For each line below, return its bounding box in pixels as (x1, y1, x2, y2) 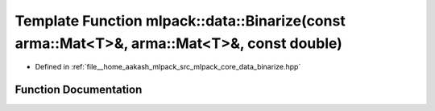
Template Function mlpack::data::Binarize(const (14, 12, 346, 30)
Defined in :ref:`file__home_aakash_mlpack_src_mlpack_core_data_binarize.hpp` (35, 62, 301, 72)
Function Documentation (14, 83, 143, 97)
